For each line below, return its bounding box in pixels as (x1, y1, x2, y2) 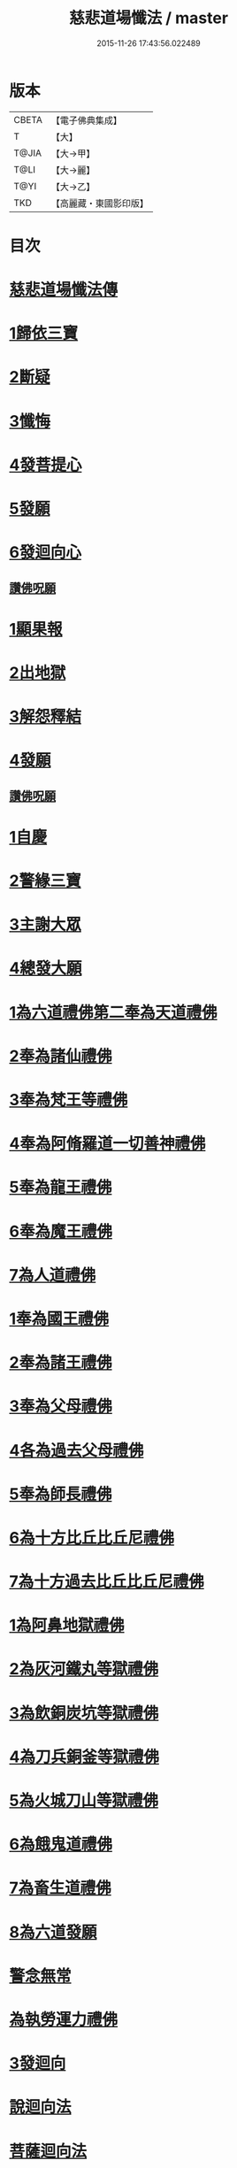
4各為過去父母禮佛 (9, 1440, 144, 1460)
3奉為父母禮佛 (9, 1396, 113, 1417)
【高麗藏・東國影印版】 (50, 196, 149, 209)
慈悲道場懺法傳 (9, 280, 119, 300)
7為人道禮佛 (9, 1265, 96, 1285)
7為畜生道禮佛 (9, 1878, 112, 1898)
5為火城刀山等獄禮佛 (9, 1791, 159, 1811)
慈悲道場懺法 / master (69, 8, 228, 28)
